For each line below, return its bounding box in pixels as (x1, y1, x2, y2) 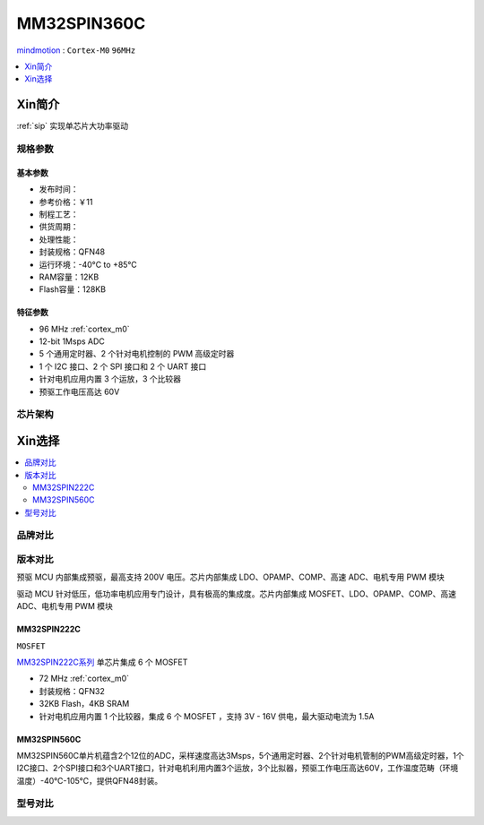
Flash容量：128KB (39, 284, 107, 295)
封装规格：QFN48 (39, 246, 106, 257)
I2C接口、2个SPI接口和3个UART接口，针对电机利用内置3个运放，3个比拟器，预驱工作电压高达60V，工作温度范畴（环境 (16, 762, 459, 774)
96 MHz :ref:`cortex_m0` (39, 323, 130, 334)
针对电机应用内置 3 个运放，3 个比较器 (39, 374, 182, 384)
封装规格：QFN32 (39, 685, 105, 696)
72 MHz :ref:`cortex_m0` (39, 673, 130, 684)
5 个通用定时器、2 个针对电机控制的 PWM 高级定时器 (39, 348, 235, 359)
